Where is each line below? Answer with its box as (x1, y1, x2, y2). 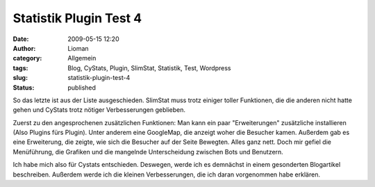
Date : (12, 35, 29, 43)
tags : (12, 63, 28, 72)
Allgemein (67, 54, 97, 63)
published (67, 83, 97, 92)
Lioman (67, 44, 90, 52)
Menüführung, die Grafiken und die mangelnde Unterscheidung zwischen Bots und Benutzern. (12, 147, 284, 156)
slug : (12, 74, 28, 82)
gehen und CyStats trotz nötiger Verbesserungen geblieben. (12, 106, 186, 114)
